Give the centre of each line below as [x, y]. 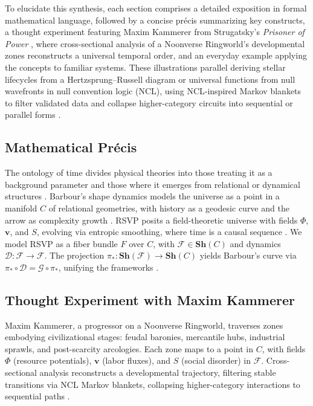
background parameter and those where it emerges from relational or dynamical [153, 184]
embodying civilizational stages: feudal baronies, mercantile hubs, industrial [145, 337]
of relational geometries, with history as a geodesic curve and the [169, 208]
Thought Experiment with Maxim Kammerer [150, 299]
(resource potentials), [53, 360]
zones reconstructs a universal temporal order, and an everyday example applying [156, 55]
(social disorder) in [216, 360]
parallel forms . [33, 114]
